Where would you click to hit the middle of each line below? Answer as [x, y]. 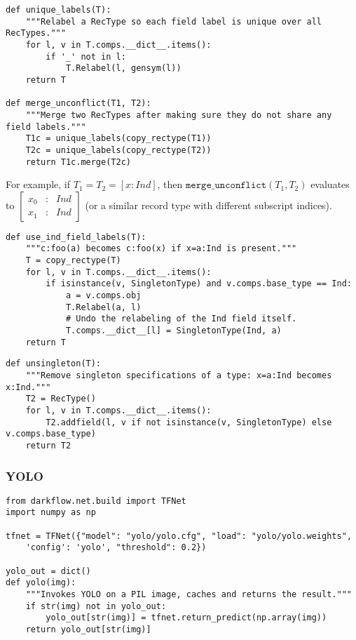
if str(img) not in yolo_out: [96, 606]
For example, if [38, 184]
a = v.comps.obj [103, 296]
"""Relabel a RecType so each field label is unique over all [174, 21]
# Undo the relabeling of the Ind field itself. [181, 319]
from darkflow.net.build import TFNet [96, 501]
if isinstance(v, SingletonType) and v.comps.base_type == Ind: [199, 284]
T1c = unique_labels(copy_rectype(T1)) [118, 139]
